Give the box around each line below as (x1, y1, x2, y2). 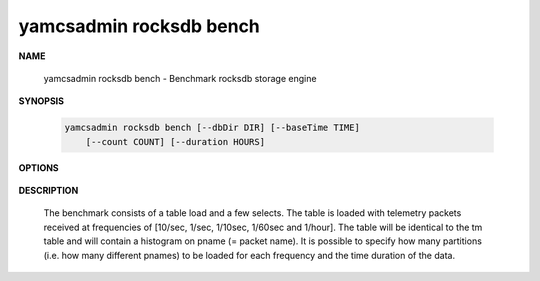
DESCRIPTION (18, 185, 79, 197)
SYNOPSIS (18, 95, 65, 107)
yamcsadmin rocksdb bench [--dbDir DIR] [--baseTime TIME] (64, 122, 360, 134)
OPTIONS (18, 161, 59, 174)
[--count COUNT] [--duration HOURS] (85, 136, 265, 147)
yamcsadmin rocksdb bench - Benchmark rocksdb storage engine (43, 72, 317, 84)
